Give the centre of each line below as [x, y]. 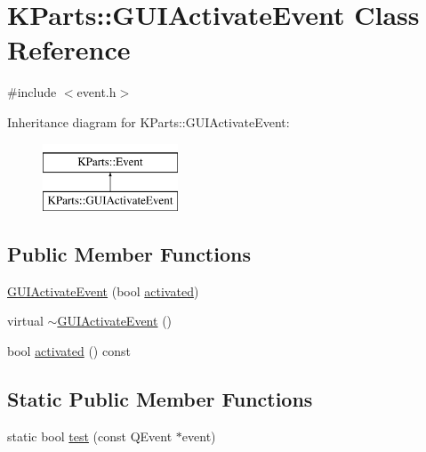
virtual [25, 321]
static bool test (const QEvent [90, 436]
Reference [69, 49]
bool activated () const [69, 351]
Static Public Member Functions [160, 399]
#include [32, 92]
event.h [96, 92]
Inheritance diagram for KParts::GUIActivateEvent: [149, 121]
